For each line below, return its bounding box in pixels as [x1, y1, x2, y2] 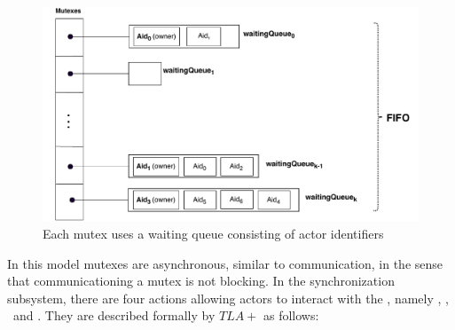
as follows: [263, 306, 319, 325]
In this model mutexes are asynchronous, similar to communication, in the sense [7, 254, 443, 272]
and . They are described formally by [12, 306, 216, 325]
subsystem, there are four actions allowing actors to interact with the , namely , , [7, 288, 449, 307]
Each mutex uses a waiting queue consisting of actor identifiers [43, 224, 384, 242]
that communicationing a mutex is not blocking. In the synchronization [7, 271, 395, 290]
